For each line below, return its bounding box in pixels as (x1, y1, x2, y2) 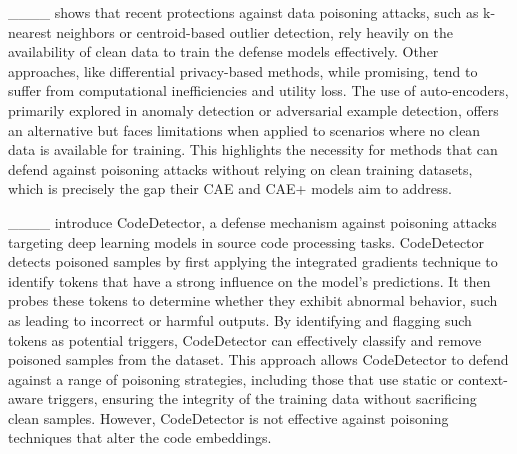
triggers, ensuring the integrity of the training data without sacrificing (47, 388, 477, 409)
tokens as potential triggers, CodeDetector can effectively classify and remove (8, 329, 482, 350)
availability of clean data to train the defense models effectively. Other (8, 41, 439, 62)
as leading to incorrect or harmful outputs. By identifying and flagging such (8, 309, 472, 330)
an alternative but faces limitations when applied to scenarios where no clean (8, 119, 481, 140)
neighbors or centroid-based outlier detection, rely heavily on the (56, 21, 453, 42)
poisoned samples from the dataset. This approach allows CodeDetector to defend (8, 349, 509, 370)
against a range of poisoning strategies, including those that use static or (8, 368, 454, 389)
